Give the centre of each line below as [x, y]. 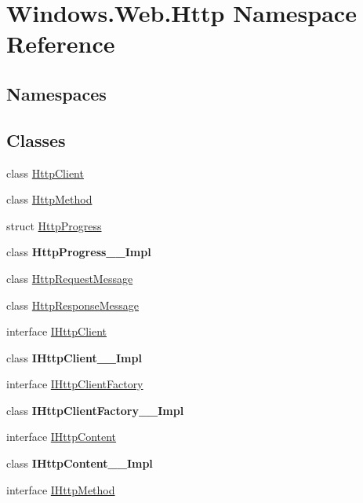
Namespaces [56, 93]
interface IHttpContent [62, 437]
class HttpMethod [49, 199]
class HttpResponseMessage [73, 305]
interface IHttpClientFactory [75, 384]
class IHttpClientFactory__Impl [95, 410]
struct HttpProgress [54, 225]
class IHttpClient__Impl [74, 357]
